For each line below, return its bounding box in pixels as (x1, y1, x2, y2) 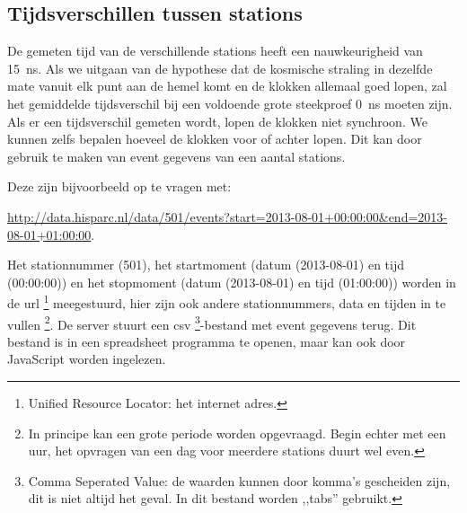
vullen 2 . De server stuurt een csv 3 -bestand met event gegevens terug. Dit (7, 312, 417, 333)
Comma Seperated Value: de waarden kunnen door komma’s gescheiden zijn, (28, 471, 451, 490)
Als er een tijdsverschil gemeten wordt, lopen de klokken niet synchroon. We (7, 111, 427, 130)
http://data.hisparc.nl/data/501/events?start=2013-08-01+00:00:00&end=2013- (7, 207, 447, 226)
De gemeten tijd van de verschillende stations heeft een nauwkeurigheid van (7, 41, 423, 60)
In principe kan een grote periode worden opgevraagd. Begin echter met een (28, 423, 446, 442)
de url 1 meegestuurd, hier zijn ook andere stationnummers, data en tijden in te (7, 291, 446, 312)
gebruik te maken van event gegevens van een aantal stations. (7, 146, 346, 165)
